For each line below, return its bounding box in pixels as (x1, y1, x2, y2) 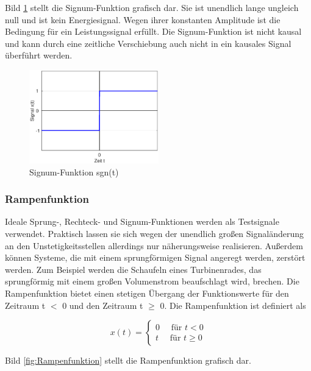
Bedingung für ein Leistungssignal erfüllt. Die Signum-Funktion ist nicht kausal (5, 25, 302, 38)
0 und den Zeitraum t (62, 299, 143, 311)
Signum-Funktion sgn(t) (29, 165, 119, 178)
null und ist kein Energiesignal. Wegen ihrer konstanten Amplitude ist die (5, 13, 281, 26)
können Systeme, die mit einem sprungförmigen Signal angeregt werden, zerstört (5, 251, 306, 264)
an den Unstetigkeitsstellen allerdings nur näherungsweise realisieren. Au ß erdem (5, 239, 303, 252)
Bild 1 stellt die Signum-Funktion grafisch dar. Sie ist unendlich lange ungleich (5, 1, 299, 13)
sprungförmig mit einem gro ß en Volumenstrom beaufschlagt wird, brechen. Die (5, 275, 299, 288)
